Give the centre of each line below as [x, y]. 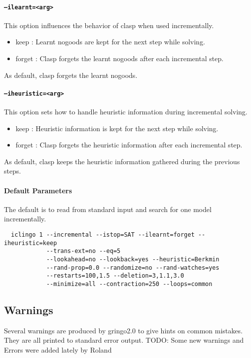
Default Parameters [38, 190]
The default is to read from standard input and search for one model [108, 209]
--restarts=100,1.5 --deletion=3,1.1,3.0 [115, 276]
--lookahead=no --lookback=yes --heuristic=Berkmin [133, 260]
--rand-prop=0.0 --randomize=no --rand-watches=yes [133, 268]
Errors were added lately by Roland [58, 350]
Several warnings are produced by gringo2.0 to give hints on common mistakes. [123, 330]
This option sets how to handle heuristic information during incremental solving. [126, 112]
